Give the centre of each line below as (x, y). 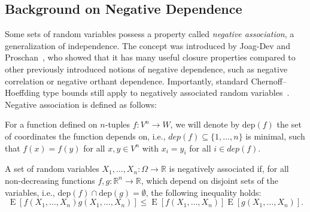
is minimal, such (275, 136)
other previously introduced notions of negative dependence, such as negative (146, 69)
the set (289, 124)
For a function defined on (51, 124)
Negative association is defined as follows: (81, 104)
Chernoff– (269, 81)
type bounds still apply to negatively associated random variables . (166, 93)
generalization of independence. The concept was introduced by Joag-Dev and (148, 45)
